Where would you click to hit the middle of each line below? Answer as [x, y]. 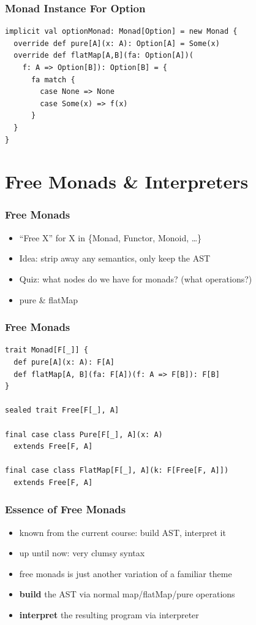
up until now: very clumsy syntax [82, 553]
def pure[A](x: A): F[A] [64, 362]
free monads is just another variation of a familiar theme [126, 573]
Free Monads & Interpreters [127, 181]
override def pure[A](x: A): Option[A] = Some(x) [117, 43]
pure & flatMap [49, 299]
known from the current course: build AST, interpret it [122, 532]
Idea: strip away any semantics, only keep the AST [115, 258]
